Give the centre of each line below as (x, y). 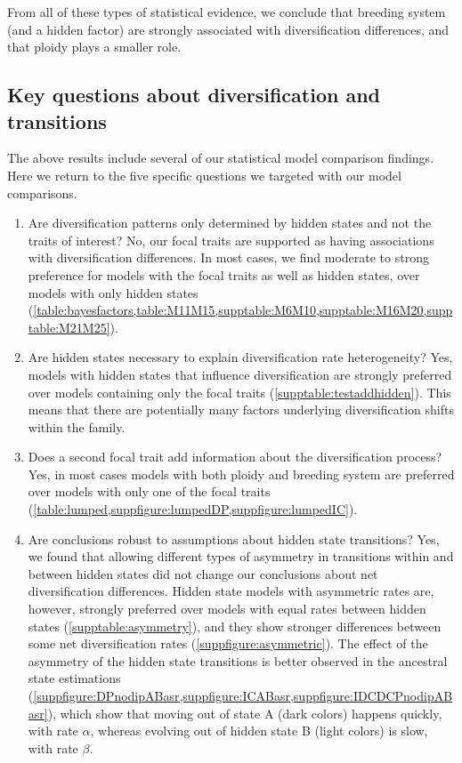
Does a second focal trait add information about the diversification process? (235, 457)
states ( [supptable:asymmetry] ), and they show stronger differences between (235, 626)
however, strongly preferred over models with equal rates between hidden (227, 609)
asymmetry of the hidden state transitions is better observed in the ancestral (238, 660)
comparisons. (42, 193)
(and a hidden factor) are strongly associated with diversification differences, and (228, 29)
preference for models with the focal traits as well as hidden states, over (224, 274)
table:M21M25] (69, 327)
